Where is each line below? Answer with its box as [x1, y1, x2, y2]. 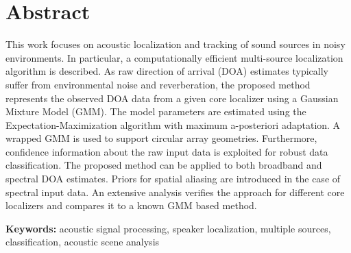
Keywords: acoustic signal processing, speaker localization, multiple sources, [5, 221, 331, 235]
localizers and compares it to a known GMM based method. [5, 198, 257, 213]
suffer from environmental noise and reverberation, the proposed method [5, 77, 311, 91]
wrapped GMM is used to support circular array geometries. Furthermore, [5, 131, 317, 145]
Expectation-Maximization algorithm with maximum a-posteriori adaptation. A [5, 117, 341, 132]
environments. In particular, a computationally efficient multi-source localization [5, 50, 343, 64]
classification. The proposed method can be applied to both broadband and [5, 158, 322, 172]
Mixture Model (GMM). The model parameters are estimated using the [5, 104, 306, 119]
